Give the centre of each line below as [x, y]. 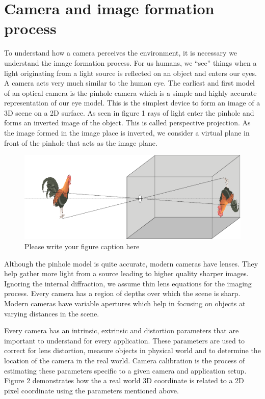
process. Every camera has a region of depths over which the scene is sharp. [122, 293]
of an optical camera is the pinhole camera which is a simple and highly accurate [130, 92]
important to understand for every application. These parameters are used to [124, 340]
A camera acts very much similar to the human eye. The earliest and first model [129, 83]
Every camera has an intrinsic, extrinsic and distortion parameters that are [122, 330]
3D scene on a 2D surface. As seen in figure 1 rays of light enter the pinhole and [129, 112]
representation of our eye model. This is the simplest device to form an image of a [132, 103]
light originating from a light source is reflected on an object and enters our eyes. [130, 73]
